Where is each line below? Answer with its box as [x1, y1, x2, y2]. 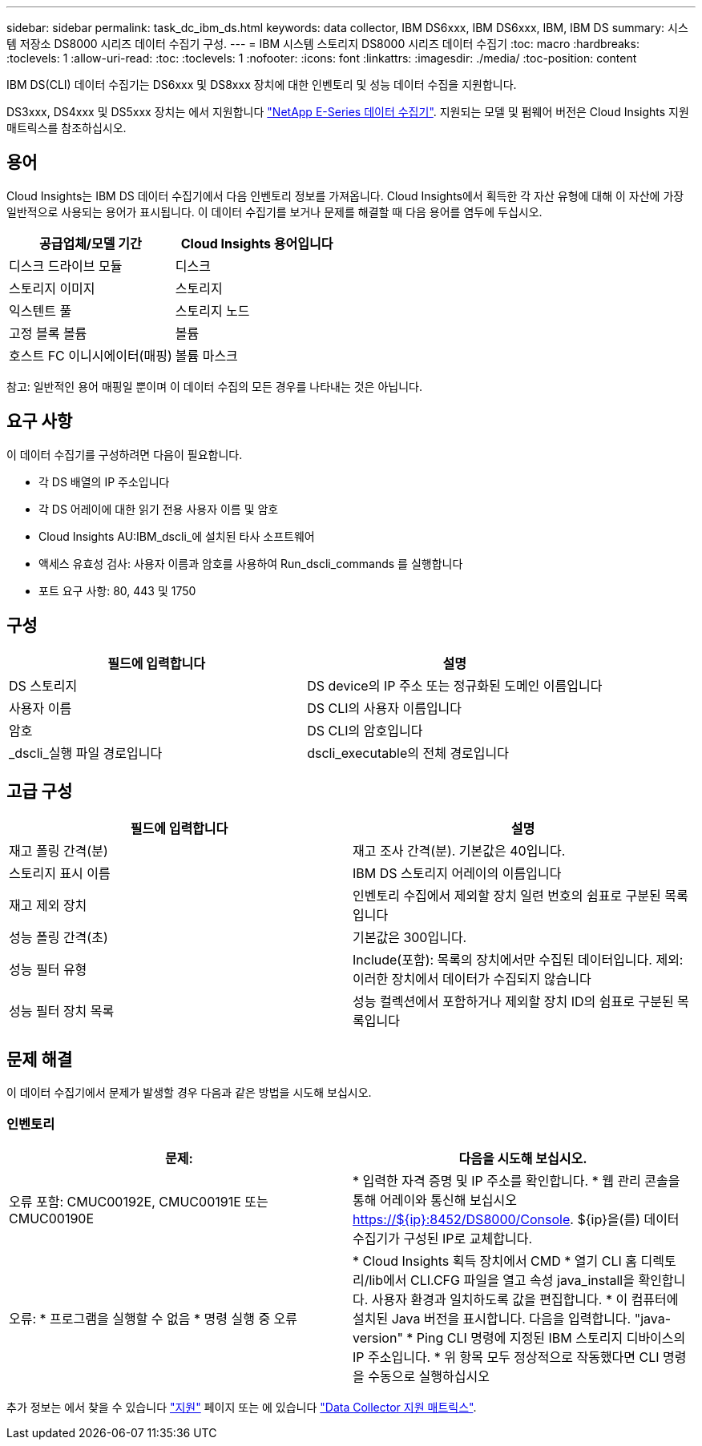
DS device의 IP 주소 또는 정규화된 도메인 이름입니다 [307, 677, 603, 694]
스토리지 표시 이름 [9, 865, 111, 882]
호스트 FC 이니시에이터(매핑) [9, 347, 172, 364]
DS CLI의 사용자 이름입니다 [307, 699, 462, 716]
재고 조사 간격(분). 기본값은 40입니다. [353, 843, 566, 860]
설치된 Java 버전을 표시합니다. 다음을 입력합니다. [353, 1310, 631, 1327]
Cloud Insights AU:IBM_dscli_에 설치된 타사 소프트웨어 [38, 529, 315, 543]
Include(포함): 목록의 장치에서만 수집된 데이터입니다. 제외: [353, 952, 684, 969]
